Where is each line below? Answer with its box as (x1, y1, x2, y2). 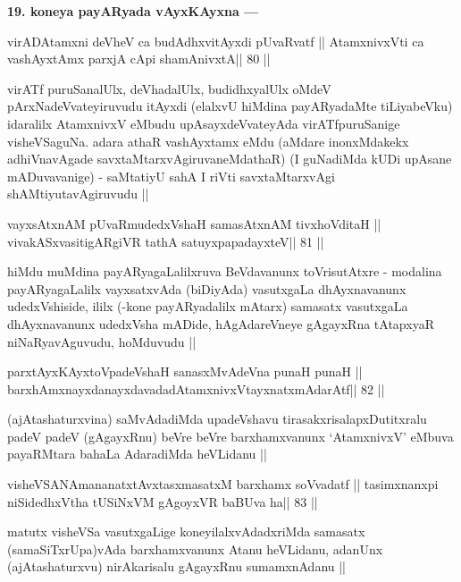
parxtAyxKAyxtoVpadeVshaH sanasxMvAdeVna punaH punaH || (7, 362, 363, 381)
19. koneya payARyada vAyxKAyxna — (7, 2, 259, 20)
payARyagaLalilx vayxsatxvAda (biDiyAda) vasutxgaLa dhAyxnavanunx (7, 279, 407, 298)
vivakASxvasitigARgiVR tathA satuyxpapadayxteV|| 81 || (7, 232, 324, 250)
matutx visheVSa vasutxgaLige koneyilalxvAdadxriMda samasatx (7, 522, 365, 541)
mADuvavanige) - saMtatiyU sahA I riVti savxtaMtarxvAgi (7, 166, 335, 185)
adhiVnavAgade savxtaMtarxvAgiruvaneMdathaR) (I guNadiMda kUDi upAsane (7, 149, 452, 168)
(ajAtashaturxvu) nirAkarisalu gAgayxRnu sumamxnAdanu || (7, 557, 347, 576)
